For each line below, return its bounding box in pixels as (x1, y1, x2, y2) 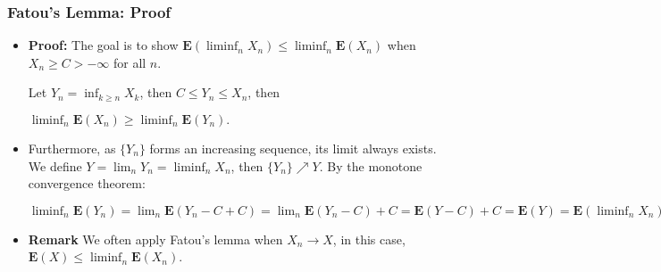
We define (28, 156, 82, 175)
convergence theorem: (28, 174, 146, 193)
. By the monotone (319, 156, 423, 175)
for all (113, 53, 146, 71)
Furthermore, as (28, 139, 116, 157)
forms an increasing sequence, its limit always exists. (149, 139, 437, 157)
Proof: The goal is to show (28, 36, 179, 54)
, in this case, (332, 229, 406, 248)
